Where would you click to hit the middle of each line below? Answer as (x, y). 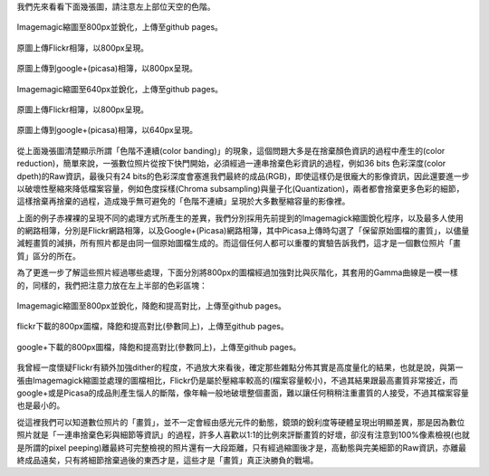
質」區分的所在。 (48, 256)
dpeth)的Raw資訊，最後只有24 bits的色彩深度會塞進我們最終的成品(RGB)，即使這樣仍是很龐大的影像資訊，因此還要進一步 (243, 176)
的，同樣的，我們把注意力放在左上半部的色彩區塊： (112, 285)
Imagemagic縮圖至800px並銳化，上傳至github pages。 (120, 27)
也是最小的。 (41, 405)
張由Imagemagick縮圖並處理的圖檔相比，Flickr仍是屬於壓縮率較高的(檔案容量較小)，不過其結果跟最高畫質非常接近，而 (237, 380)
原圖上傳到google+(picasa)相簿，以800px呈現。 (107, 69)
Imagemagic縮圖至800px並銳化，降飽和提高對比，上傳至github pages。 (152, 306)
